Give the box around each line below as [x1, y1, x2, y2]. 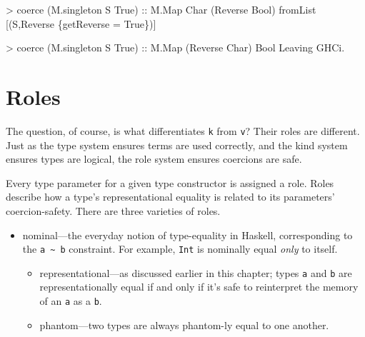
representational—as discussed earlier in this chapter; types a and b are [39, 265, 352, 280]
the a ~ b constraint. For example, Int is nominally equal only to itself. [22, 241, 338, 256]
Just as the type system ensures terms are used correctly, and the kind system [6, 137, 348, 152]
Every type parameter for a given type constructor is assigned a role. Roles [6, 175, 334, 190]
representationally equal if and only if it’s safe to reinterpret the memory [39, 279, 359, 294]
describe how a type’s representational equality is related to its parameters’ [6, 189, 335, 204]
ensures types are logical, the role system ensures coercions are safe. [6, 151, 302, 166]
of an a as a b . [39, 293, 102, 308]
